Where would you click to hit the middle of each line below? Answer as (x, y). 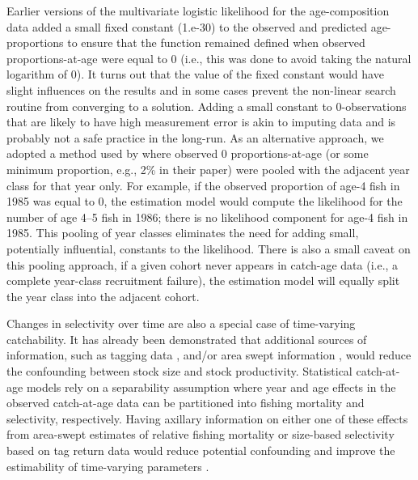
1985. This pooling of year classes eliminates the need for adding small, (183, 233)
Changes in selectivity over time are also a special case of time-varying (181, 323)
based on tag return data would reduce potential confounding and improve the (201, 450)
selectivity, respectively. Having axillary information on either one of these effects (207, 418)
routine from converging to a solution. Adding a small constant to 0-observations (207, 106)
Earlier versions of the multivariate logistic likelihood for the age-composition (198, 11)
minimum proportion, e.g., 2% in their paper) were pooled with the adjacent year (208, 169)
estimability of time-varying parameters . (108, 466)
